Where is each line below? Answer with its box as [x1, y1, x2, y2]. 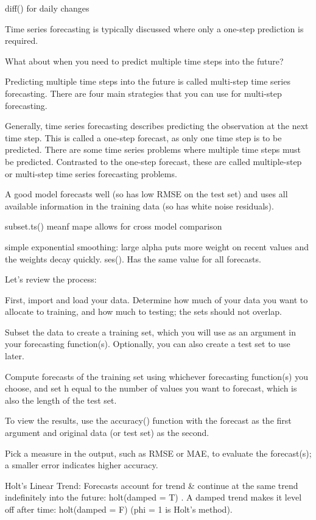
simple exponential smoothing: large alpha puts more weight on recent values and [5, 240, 309, 253]
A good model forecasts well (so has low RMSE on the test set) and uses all [5, 188, 288, 200]
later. [5, 350, 24, 362]
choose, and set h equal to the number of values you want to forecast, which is [5, 382, 297, 395]
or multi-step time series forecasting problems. [5, 167, 177, 180]
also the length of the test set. [5, 393, 117, 406]
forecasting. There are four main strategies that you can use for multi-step [5, 86, 282, 99]
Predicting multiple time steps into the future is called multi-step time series [5, 75, 290, 88]
